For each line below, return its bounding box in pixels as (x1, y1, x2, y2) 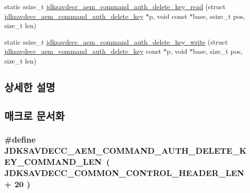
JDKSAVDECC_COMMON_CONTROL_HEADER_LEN (4, 166, 245, 178)
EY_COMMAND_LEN (4, 155, 102, 167)
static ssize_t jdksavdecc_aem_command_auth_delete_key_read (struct (4, 1, 226, 11)
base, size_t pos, (193, 46, 243, 56)
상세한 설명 (4, 79, 55, 94)
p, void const (149, 11, 187, 21)
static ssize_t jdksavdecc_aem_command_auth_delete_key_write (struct (4, 36, 228, 47)
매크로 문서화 (4, 108, 65, 123)
